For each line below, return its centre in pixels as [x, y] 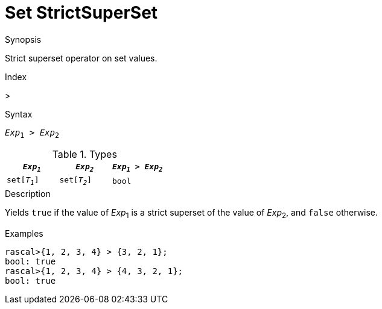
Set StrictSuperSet [81, 13]
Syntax [19, 114]
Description [28, 193]
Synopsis [23, 39]
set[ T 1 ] [23, 181]
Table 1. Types [84, 154]
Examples [24, 233]
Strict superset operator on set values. [81, 58]
